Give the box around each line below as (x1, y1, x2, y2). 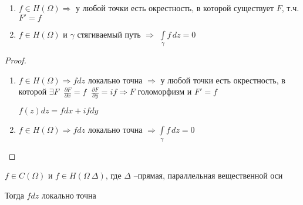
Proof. (5, 53, 26, 66)
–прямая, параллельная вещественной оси (133, 169, 283, 182)
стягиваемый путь (77, 28, 141, 40)
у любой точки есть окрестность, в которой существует (76, 2, 274, 14)
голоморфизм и (137, 85, 192, 98)
